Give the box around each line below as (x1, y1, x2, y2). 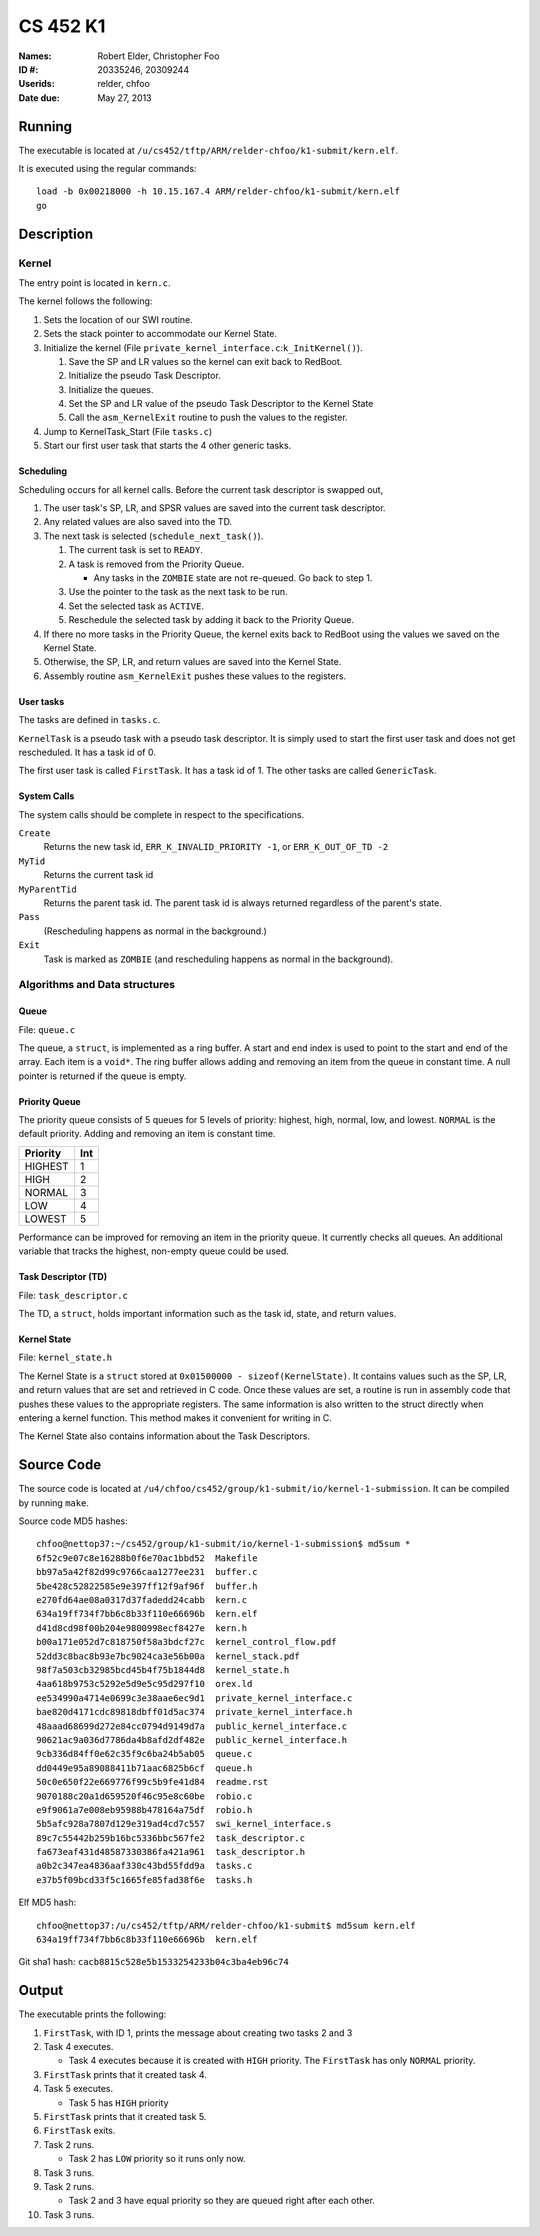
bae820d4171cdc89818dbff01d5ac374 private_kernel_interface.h (36, 1706, 353, 1718)
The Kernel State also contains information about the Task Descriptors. (18, 1430, 310, 1442)
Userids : (18, 78, 55, 90)
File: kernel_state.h (18, 1351, 113, 1364)
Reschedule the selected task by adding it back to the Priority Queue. (68, 614, 355, 626)
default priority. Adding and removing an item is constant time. (18, 1128, 276, 1140)
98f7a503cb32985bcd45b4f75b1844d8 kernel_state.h (36, 1664, 290, 1675)
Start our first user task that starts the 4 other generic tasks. (43, 440, 292, 452)
